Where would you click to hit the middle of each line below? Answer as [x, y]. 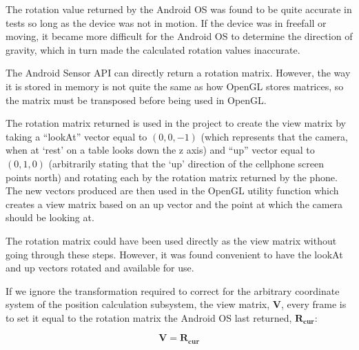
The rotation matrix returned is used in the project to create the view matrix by [176, 123]
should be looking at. [50, 217]
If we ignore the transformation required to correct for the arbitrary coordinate [173, 290]
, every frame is [314, 304]
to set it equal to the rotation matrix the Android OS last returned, [149, 317]
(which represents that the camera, [274, 136]
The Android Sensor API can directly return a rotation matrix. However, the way [178, 73]
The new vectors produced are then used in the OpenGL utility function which [172, 191]
